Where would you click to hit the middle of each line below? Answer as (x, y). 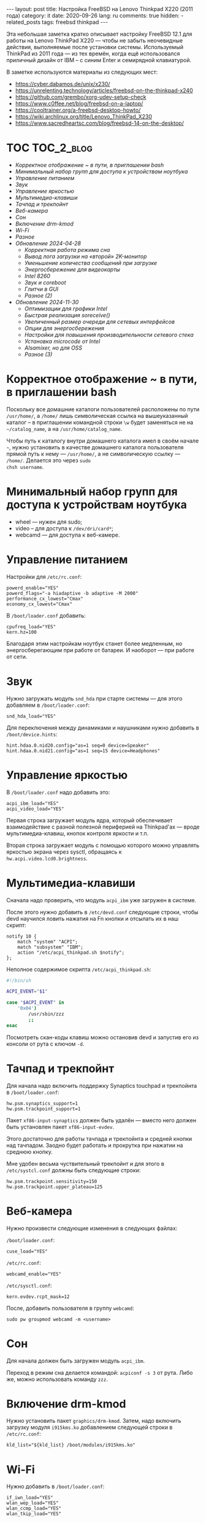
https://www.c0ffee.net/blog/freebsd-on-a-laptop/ (79, 104)
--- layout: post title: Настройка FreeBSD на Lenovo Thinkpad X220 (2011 (100, 9)
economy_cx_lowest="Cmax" (39, 604)
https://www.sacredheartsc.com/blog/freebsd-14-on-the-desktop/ (99, 123)
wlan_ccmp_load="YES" (34, 1509)
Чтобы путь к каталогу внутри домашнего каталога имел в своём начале (103, 441)
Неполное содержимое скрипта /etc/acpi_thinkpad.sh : (79, 969)
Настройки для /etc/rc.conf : (44, 577)
